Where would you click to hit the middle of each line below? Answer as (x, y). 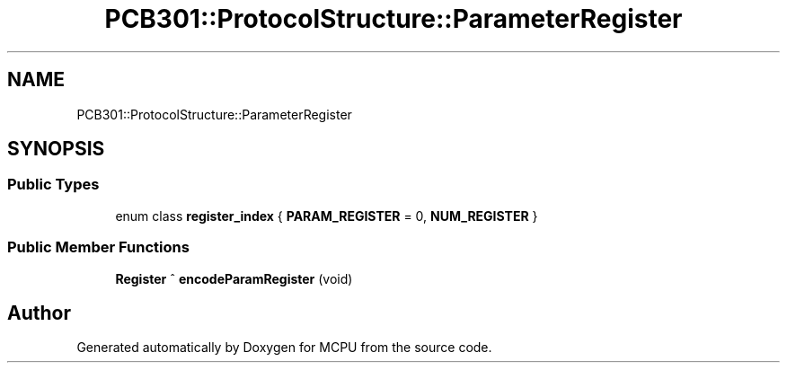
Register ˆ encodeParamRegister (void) (234, 278)
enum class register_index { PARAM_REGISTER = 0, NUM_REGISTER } (327, 216)
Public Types (53, 185)
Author (39, 313)
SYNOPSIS (56, 149)
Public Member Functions (98, 247)
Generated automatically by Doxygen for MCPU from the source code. (284, 348)
